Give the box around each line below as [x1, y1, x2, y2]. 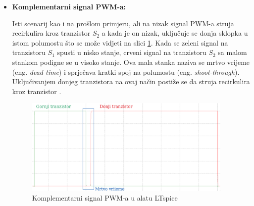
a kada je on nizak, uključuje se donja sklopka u [102, 28, 248, 38]
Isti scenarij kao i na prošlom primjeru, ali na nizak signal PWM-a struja [12, 18, 234, 28]
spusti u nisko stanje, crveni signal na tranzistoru [57, 47, 206, 57]
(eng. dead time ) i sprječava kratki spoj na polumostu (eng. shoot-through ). [12, 66, 240, 77]
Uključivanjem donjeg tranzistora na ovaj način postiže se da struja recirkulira [12, 76, 250, 87]
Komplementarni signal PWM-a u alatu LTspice [32, 193, 178, 203]
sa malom [218, 47, 247, 57]
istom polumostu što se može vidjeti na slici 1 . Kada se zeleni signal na [12, 37, 228, 48]
